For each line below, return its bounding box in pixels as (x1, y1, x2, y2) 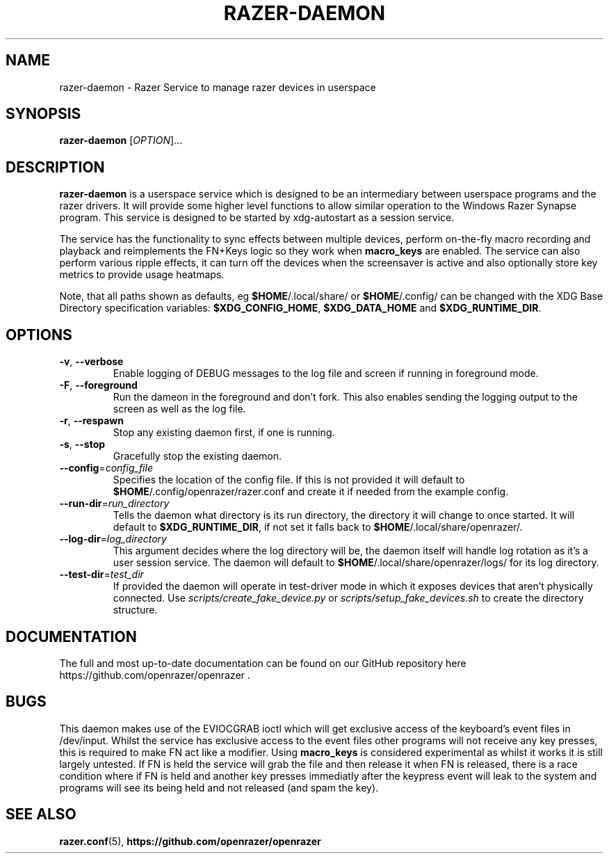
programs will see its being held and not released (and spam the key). (59, 781, 379, 794)
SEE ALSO (6, 805, 76, 824)
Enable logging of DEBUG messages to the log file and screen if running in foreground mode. (113, 367, 539, 380)
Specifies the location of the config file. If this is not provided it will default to (113, 474, 465, 486)
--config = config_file (59, 462, 153, 474)
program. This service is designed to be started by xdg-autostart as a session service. (59, 211, 455, 224)
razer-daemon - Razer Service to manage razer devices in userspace (59, 81, 376, 93)
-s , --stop (59, 438, 106, 451)
